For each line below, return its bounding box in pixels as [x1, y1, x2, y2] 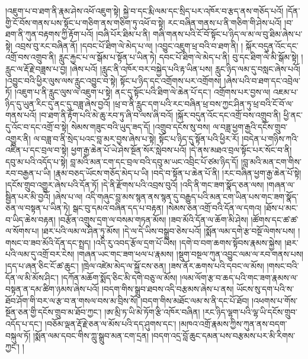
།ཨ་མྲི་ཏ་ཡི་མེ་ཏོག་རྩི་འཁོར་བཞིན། [104, 306, 200, 318]
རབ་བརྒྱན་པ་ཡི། [5, 167, 51, 179]
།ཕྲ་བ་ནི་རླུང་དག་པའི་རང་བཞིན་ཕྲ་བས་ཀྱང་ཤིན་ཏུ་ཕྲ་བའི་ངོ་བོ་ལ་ [113, 97, 294, 109]
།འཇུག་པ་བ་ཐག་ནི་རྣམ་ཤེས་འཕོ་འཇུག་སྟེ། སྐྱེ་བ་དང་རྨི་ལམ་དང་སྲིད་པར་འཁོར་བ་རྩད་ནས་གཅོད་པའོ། [5, 5, 284, 17]
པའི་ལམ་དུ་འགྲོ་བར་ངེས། [5, 248, 75, 260]
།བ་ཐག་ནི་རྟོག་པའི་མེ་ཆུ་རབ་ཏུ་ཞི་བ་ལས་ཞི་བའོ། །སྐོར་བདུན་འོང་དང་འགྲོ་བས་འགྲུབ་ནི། [39, 109, 281, 121]
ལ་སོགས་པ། [5, 225, 39, 237]
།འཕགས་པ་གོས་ [251, 294, 298, 306]
